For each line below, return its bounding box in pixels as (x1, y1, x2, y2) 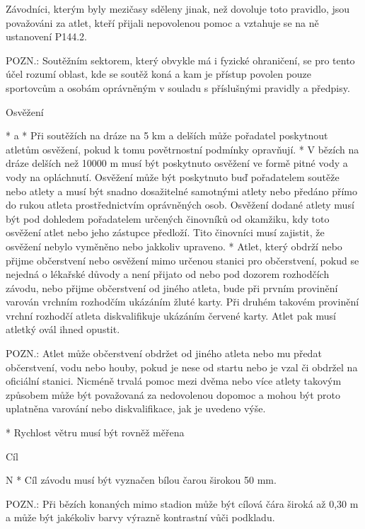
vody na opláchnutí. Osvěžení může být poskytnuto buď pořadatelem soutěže (6, 169, 340, 184)
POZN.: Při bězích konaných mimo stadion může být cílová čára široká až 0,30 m (6, 496, 359, 511)
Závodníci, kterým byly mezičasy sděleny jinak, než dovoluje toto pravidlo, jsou (6, 1, 350, 16)
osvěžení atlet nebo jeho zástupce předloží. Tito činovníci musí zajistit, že (6, 225, 325, 240)
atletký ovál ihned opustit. (6, 322, 120, 337)
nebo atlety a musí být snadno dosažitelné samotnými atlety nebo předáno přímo (6, 183, 357, 198)
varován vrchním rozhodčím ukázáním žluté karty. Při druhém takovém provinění (6, 294, 359, 309)
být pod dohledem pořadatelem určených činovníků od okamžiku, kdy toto (6, 211, 330, 226)
